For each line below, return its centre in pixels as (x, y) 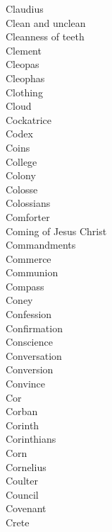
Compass (25, 286)
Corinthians (31, 439)
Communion (32, 272)
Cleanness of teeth (45, 36)
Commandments (41, 245)
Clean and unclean (46, 22)
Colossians (28, 203)
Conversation (34, 355)
